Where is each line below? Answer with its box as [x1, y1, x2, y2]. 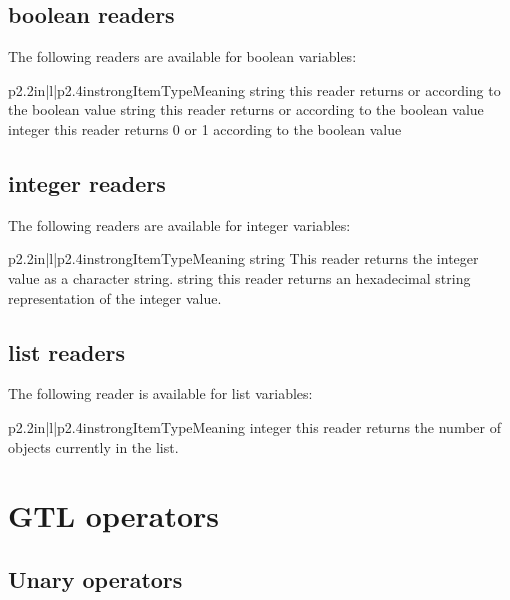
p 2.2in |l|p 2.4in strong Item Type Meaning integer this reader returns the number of [8, 416, 501, 437]
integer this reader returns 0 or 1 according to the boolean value [8, 118, 402, 139]
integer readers [8, 167, 166, 198]
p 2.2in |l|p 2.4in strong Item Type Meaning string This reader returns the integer [8, 248, 479, 269]
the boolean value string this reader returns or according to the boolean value [8, 99, 484, 120]
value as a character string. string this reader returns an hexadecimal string [8, 267, 471, 288]
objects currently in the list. [8, 436, 179, 457]
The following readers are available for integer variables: [8, 214, 351, 235]
